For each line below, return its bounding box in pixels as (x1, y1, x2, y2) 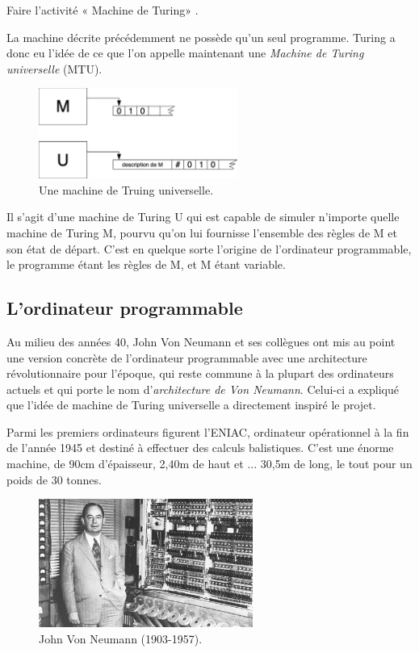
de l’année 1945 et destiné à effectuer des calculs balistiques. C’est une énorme (6, 439, 394, 456)
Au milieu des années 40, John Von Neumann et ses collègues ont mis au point (6, 333, 396, 350)
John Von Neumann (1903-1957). (39, 630, 203, 647)
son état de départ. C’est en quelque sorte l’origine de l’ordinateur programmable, (6, 240, 412, 257)
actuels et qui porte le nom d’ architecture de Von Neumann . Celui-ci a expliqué (6, 380, 399, 397)
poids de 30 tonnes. (6, 471, 102, 488)
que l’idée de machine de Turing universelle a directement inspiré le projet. (6, 396, 376, 413)
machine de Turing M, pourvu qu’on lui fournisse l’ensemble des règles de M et (6, 224, 397, 241)
